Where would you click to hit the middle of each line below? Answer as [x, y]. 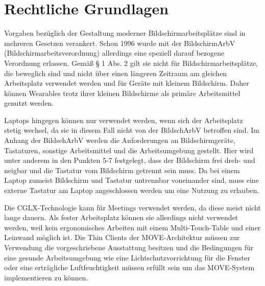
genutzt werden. [29, 103]
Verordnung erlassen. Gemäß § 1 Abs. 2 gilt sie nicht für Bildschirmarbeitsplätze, [131, 63]
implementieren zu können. [46, 277]
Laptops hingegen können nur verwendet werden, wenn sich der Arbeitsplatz [124, 120]
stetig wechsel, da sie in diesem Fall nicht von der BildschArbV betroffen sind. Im [132, 130]
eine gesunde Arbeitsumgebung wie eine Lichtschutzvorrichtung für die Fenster [127, 257]
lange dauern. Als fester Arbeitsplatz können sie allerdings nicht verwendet [121, 217]
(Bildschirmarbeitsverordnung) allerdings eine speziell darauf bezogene [114, 53]
